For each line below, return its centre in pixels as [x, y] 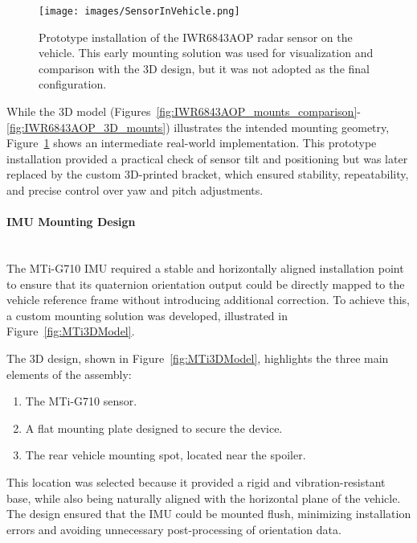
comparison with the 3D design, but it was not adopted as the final [204, 68]
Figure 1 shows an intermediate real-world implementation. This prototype [192, 143]
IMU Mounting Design [71, 222]
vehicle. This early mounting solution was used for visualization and [206, 53]
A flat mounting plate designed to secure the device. [154, 428]
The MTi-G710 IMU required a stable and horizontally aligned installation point [205, 267]
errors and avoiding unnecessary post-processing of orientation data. [174, 529]
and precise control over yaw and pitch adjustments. [135, 190]
